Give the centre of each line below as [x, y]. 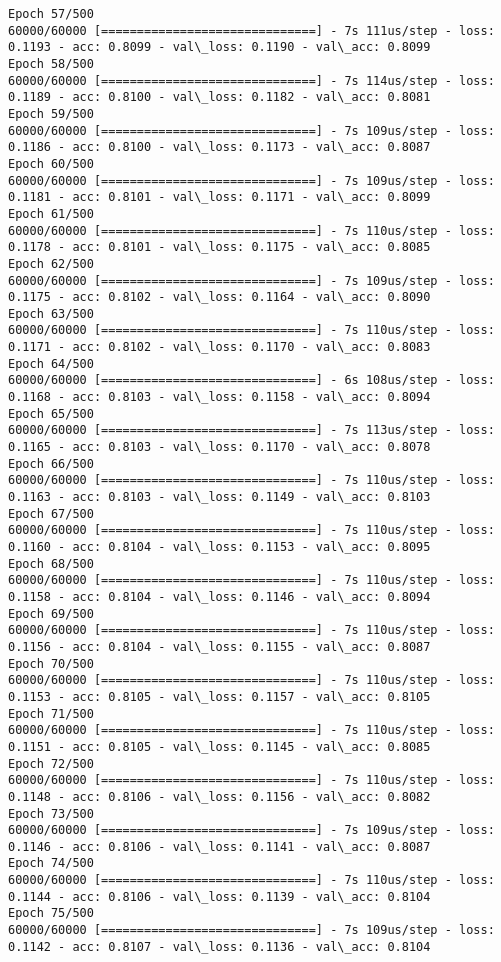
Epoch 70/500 [51, 663]
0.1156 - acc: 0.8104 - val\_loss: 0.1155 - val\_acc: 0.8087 [219, 646]
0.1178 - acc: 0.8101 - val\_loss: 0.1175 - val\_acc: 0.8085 [219, 247]
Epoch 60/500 [51, 163]
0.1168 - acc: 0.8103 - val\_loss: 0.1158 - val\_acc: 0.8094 [219, 397]
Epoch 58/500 [51, 63]
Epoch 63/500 [51, 313]
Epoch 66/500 [51, 463]
